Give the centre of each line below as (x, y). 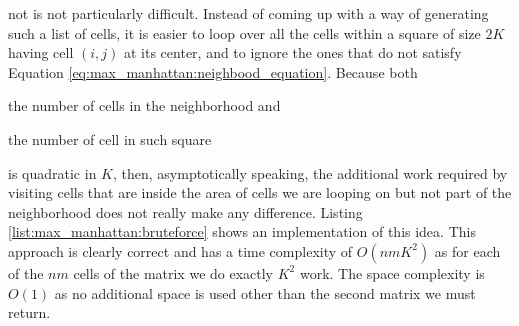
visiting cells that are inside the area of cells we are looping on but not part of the (260, 192)
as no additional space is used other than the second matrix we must (265, 292)
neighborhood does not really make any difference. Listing (185, 211)
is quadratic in (52, 172)
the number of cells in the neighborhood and (144, 105)
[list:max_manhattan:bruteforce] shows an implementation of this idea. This (242, 231)
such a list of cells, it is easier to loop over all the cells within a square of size (244, 32)
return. (29, 312)
